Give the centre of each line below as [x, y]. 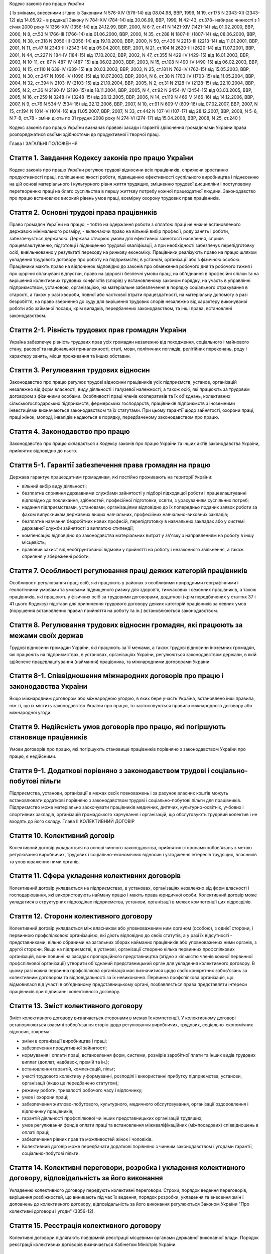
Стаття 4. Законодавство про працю [70, 432]
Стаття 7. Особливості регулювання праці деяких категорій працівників [128, 571]
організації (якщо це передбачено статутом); [70, 1083]
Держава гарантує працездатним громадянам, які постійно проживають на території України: [111, 477]
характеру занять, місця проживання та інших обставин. [70, 356]
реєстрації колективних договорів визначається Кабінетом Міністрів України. [93, 1244]
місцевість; [34, 542]
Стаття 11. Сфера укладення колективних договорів [95, 876]
